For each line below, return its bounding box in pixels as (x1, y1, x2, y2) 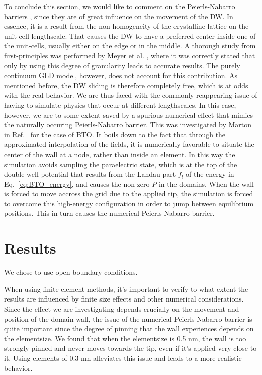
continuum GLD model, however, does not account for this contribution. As (4, 70, 238, 81)
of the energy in (186, 169, 234, 179)
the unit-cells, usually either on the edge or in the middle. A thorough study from (4, 40, 256, 51)
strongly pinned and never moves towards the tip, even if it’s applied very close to (4, 343, 257, 353)
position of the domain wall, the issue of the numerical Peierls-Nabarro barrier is (4, 313, 252, 324)
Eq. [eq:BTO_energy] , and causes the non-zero (4, 178, 150, 189)
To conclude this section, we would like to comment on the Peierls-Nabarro (4, 1, 235, 11)
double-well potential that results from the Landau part (4, 169, 176, 179)
